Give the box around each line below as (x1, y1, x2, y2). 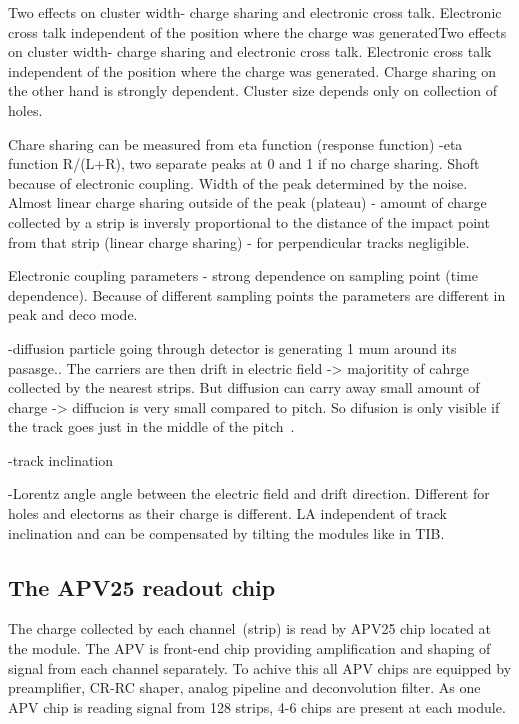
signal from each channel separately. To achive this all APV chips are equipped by (8, 657, 512, 678)
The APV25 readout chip (8, 571, 276, 602)
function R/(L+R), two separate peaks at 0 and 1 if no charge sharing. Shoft (8, 153, 480, 174)
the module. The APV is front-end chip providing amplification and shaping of (8, 638, 491, 659)
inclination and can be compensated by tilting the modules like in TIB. (8, 522, 445, 543)
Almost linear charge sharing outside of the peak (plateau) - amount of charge (8, 192, 487, 213)
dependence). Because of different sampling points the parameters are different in (8, 284, 506, 305)
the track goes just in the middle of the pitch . (8, 416, 295, 437)
